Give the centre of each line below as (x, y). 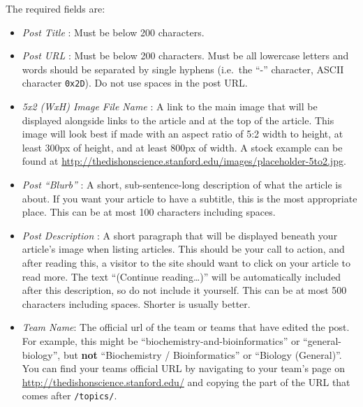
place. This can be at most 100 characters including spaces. (149, 212)
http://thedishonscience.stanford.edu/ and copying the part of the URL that (186, 382)
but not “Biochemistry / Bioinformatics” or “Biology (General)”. (202, 354)
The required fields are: (55, 8)
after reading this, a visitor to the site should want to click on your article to (186, 262)
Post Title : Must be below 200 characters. (113, 32)
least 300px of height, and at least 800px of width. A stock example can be (182, 147)
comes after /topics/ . (69, 395)
